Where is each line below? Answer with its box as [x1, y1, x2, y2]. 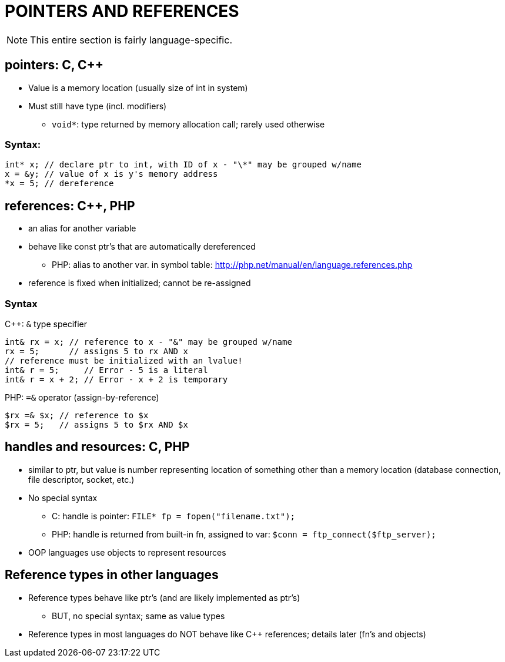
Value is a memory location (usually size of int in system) [28, 82, 248, 93]
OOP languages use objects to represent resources [28, 547, 226, 557]
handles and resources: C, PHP [5, 439, 190, 455]
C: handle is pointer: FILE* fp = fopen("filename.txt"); [52, 510, 296, 521]
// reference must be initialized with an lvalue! [5, 355, 243, 365]
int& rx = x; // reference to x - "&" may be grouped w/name [5, 337, 292, 347]
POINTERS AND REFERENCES [5, 1, 239, 21]
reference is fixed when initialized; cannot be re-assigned [28, 278, 251, 288]
